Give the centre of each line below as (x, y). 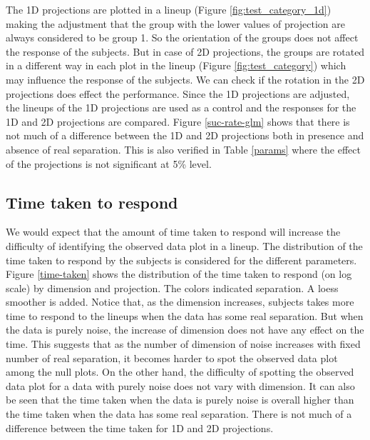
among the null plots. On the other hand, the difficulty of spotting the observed (180, 372)
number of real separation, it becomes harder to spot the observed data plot (172, 357)
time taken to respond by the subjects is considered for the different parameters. (181, 260)
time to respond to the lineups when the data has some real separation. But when (185, 315)
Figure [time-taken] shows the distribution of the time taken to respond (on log (179, 274)
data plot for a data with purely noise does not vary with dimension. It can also (180, 385)
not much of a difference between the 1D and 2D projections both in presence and (185, 135)
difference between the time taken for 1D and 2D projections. (140, 427)
